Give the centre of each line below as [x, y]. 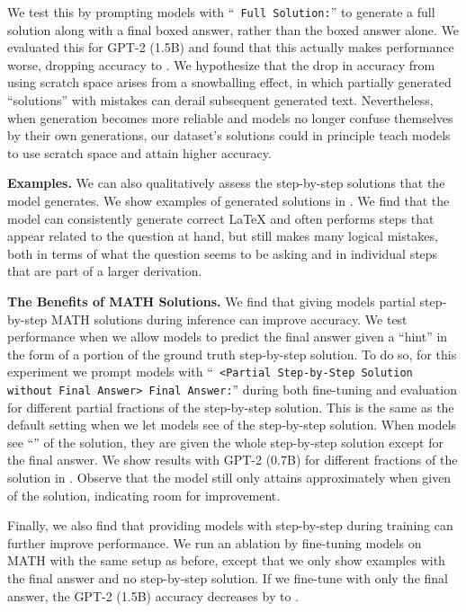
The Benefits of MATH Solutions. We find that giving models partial [211, 301]
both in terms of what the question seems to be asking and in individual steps [223, 253]
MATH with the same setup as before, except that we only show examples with [226, 560]
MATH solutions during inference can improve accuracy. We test [229, 319]
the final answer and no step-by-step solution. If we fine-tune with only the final [228, 578]
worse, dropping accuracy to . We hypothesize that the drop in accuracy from [221, 64]
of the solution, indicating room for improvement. [144, 495]
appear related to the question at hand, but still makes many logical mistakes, [223, 236]
